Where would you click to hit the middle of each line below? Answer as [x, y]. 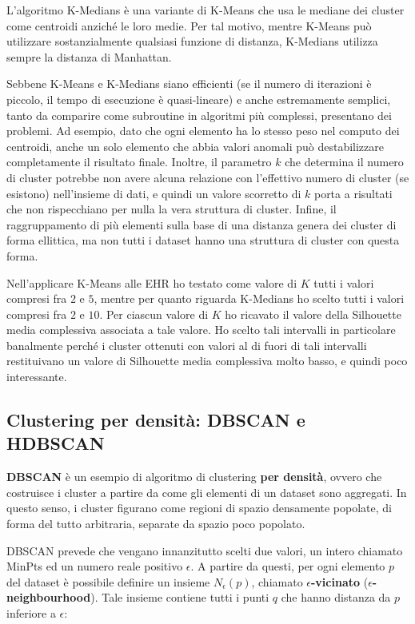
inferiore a [31, 613]
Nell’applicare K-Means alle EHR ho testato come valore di [152, 282]
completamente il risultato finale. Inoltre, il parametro [139, 162]
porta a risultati [353, 193]
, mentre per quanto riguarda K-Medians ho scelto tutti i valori [249, 298]
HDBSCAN [56, 443]
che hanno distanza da [336, 597]
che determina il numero [344, 162]
